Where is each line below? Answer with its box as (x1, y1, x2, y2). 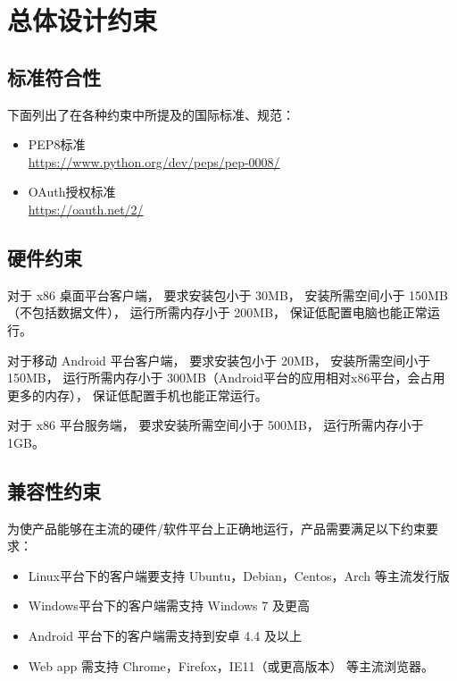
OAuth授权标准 (28, 182, 116, 201)
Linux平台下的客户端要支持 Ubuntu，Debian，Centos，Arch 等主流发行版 (28, 566, 450, 584)
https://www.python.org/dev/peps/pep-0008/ (28, 152, 280, 171)
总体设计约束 (7, 2, 158, 38)
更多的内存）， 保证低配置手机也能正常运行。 (7, 385, 268, 404)
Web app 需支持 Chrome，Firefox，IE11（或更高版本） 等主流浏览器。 (28, 656, 435, 675)
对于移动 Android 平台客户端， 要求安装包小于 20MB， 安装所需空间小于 (7, 350, 431, 369)
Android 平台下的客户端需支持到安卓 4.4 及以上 (28, 626, 302, 645)
